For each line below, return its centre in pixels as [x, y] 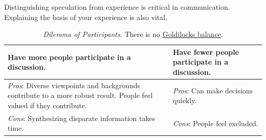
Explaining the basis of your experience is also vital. [86, 17]
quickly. [185, 100]
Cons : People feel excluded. [215, 123]
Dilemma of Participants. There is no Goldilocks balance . [133, 34]
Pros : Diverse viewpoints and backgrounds [74, 85]
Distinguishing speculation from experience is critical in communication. [117, 7]
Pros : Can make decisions [213, 90]
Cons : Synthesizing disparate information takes [82, 118]
